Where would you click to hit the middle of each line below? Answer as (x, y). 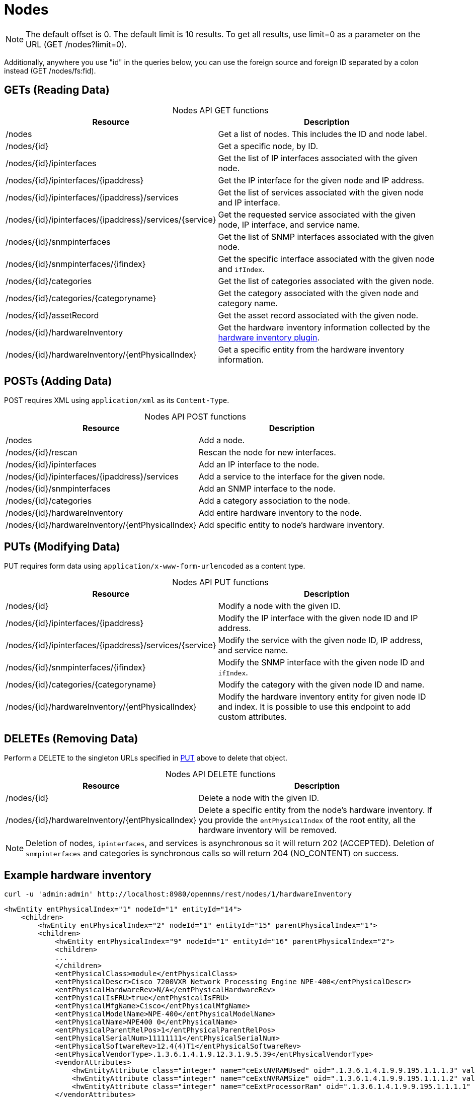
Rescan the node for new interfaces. (267, 453)
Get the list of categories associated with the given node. (326, 281)
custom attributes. (252, 717)
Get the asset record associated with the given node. (318, 315)
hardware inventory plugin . (269, 337)
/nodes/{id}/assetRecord (52, 315)
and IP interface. (249, 202)
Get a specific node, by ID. (268, 146)
